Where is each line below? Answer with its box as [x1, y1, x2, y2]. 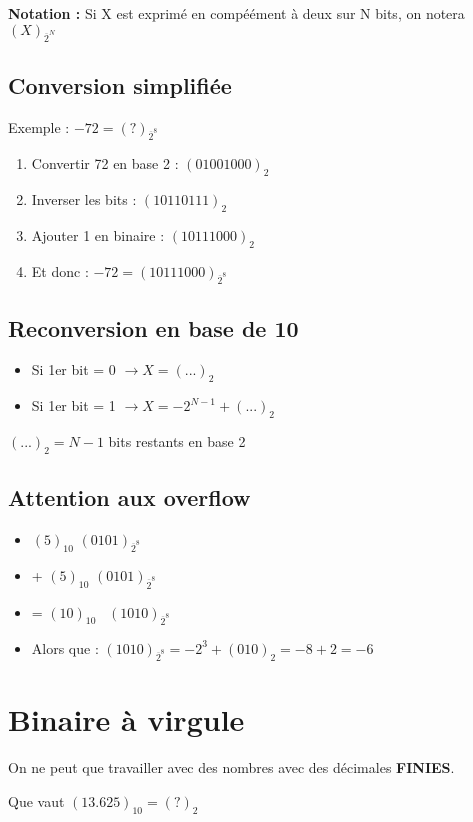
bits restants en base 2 [108, 430, 246, 451]
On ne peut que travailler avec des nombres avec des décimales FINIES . [8, 757, 455, 778]
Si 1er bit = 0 [31, 359, 116, 380]
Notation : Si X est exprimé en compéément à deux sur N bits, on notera [8, 3, 465, 23]
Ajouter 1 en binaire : [31, 225, 165, 246]
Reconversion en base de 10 [8, 312, 299, 343]
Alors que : [31, 637, 99, 658]
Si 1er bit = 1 [31, 395, 116, 416]
